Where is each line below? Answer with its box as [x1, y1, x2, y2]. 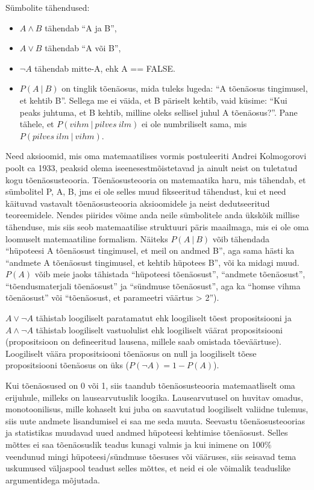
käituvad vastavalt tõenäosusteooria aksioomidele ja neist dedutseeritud [5, 196, 270, 209]
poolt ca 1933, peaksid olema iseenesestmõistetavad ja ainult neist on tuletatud [5, 161, 298, 174]
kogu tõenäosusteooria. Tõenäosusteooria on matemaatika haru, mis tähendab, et [5, 173, 306, 186]
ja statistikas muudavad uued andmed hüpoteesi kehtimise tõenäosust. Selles [5, 426, 288, 439]
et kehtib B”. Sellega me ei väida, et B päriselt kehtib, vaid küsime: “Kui [19, 93, 287, 106]
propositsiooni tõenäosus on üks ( [5, 359, 130, 371]
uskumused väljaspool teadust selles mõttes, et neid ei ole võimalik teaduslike [5, 462, 291, 474]
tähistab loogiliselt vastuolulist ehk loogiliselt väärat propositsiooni [36, 323, 283, 336]
